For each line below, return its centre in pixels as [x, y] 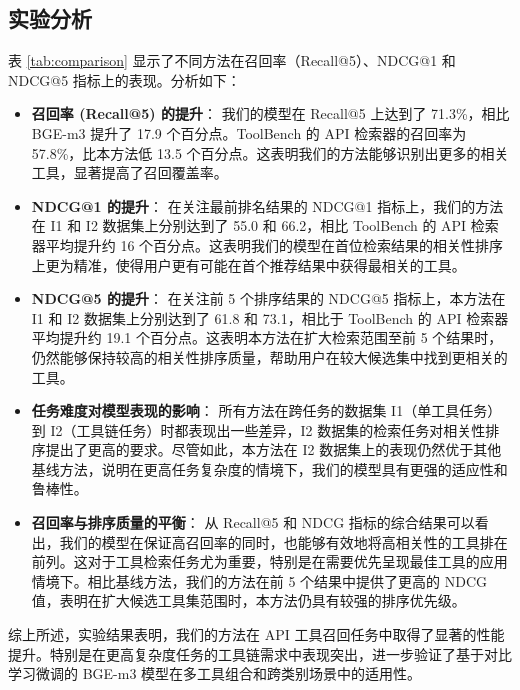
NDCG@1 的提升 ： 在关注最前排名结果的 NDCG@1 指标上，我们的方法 [267, 205]
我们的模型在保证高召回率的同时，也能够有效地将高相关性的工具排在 [283, 541]
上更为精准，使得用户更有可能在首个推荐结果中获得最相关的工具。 [248, 264]
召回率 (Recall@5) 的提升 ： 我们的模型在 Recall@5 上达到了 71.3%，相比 [270, 113]
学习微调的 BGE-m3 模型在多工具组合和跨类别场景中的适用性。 [215, 673]
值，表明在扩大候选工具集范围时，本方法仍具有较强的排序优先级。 [248, 600]
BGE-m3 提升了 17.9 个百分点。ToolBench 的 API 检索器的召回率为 [249, 132]
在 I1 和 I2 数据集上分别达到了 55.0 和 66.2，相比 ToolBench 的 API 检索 [265, 225]
